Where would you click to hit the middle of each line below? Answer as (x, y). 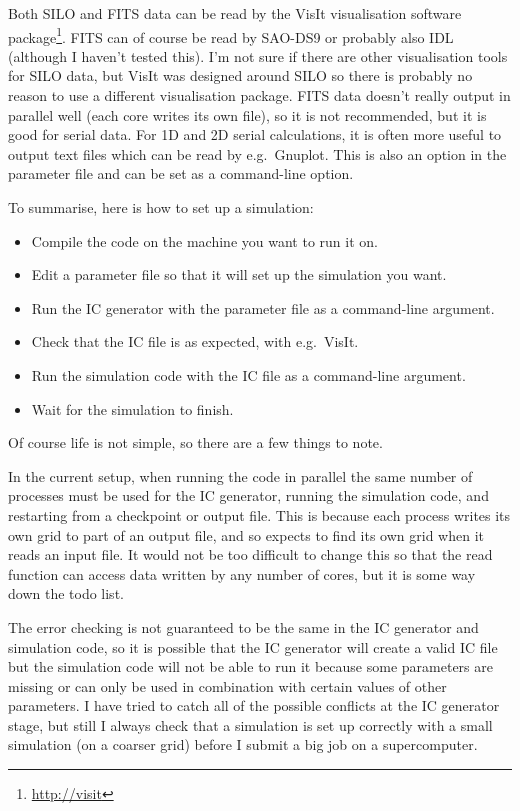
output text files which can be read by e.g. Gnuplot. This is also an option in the (257, 153)
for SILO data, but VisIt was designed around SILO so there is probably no (240, 75)
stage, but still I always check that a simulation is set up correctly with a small (250, 724)
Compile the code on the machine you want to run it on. (204, 240)
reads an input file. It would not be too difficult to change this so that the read (250, 554)
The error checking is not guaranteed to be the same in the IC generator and (243, 626)
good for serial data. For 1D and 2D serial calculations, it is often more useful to (255, 134)
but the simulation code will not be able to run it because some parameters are (250, 666)
